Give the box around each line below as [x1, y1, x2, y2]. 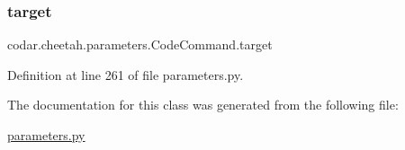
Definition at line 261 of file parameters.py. [7, 65, 244, 84]
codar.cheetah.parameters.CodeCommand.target [7, 35, 273, 54]
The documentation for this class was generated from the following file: [7, 95, 399, 114]
